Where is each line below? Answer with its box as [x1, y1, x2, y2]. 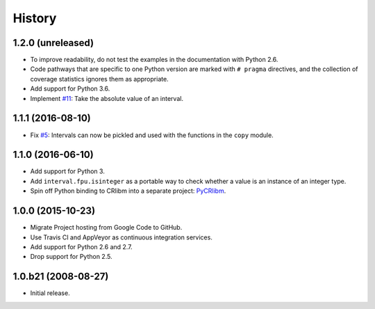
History [12, 10, 57, 26]
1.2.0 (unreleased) [12, 37, 94, 49]
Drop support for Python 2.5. [30, 253, 112, 261]
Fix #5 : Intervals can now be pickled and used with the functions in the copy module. [30, 131, 274, 139]
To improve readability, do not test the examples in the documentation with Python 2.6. [30, 56, 278, 64]
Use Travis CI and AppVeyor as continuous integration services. [30, 233, 213, 241]
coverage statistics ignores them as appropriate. [30, 74, 169, 83]
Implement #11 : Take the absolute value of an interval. [30, 94, 184, 102]
